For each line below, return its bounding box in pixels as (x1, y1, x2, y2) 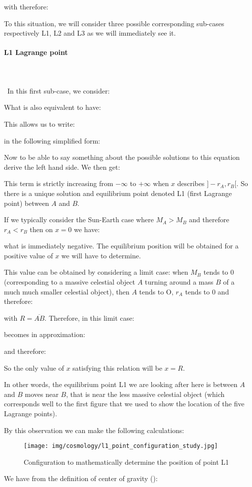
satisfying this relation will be (72, 362, 162, 373)
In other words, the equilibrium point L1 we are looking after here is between (4, 379, 238, 390)
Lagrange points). (4, 408, 57, 419)
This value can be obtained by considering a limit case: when (4, 267, 188, 277)
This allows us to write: (4, 118, 75, 129)
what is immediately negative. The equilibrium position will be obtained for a (4, 241, 239, 251)
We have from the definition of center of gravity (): (4, 473, 158, 484)
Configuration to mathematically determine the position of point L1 (24, 456, 229, 467)
